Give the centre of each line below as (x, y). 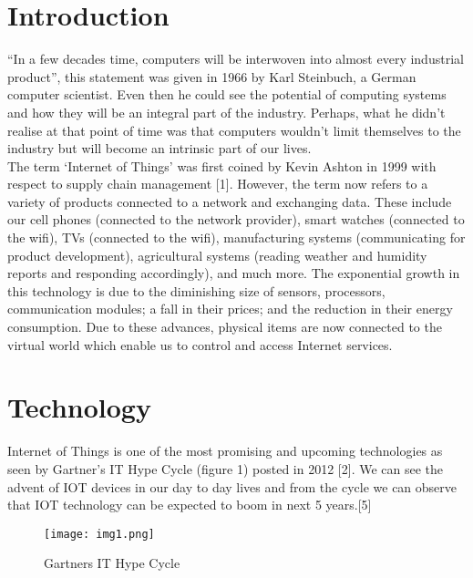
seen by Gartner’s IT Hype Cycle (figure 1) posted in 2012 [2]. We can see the (226, 468)
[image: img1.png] (99, 534)
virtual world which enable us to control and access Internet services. (200, 344)
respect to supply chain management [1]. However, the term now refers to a (218, 184)
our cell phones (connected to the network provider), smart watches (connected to (236, 219)
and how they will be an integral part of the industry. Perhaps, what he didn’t (226, 112)
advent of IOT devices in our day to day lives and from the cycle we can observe (232, 486)
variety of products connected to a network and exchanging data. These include (230, 201)
